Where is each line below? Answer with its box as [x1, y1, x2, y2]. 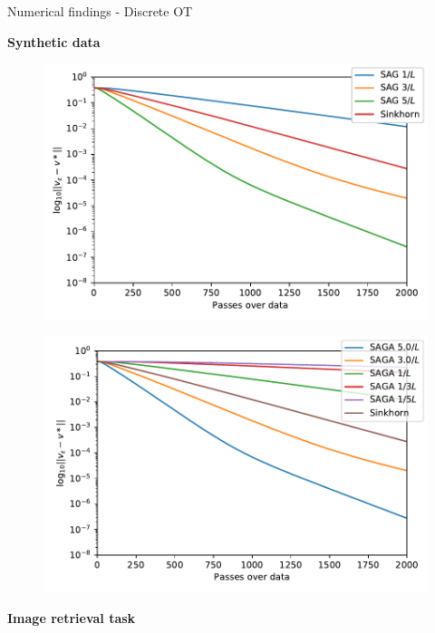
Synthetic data [7, 32, 101, 51]
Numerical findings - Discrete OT [7, 2, 193, 20]
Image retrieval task [7, 608, 136, 627]
